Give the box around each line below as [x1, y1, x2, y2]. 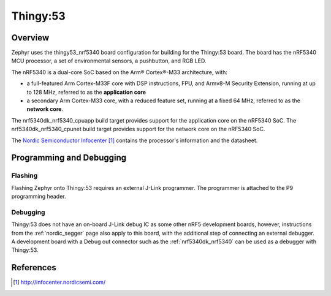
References [11, 262, 56, 273]
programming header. [11, 193, 67, 200]
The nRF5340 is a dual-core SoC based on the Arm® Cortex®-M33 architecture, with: [11, 68, 228, 76]
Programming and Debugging [11, 153, 127, 163]
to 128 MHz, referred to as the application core [26, 88, 146, 96]
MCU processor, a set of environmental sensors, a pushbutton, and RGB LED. [11, 57, 207, 64]
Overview [11, 32, 50, 43]
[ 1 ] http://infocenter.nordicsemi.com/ [13, 279, 106, 286]
